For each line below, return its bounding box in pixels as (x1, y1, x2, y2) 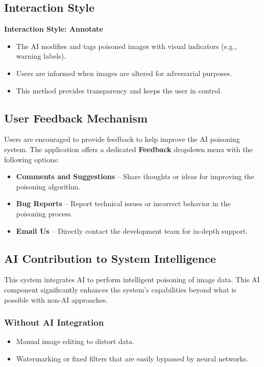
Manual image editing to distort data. (16, 336, 134, 347)
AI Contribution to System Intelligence (4, 250, 216, 266)
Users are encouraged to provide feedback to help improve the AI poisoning (4, 134, 240, 144)
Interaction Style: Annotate (4, 23, 103, 34)
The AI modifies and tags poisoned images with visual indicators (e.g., (16, 40, 237, 51)
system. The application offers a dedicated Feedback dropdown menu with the (4, 143, 253, 154)
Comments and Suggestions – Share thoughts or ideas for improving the (16, 171, 254, 182)
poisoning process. (16, 208, 73, 218)
